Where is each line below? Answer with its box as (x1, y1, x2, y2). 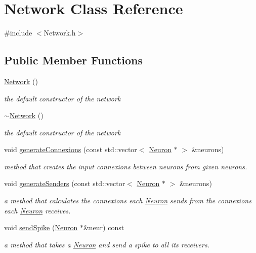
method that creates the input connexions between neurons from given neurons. (4, 161, 247, 171)
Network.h (44, 27, 76, 38)
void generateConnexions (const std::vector (4, 144, 137, 155)
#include (4, 27, 32, 38)
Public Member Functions (4, 52, 143, 68)
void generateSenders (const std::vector (4, 178, 125, 189)
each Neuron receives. (4, 205, 71, 215)
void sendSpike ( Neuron (4, 222, 78, 233)
